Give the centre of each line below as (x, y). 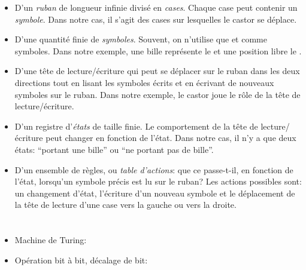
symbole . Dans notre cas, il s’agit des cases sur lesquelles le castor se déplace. (156, 19)
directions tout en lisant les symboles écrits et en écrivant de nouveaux (144, 82)
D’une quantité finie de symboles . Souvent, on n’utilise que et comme (141, 39)
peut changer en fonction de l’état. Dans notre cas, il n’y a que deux (171, 138)
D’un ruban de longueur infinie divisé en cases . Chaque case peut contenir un (156, 7)
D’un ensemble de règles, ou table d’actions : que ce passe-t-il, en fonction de (154, 169)
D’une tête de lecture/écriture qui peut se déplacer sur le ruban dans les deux (157, 71)
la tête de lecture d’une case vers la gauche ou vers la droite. (125, 205)
